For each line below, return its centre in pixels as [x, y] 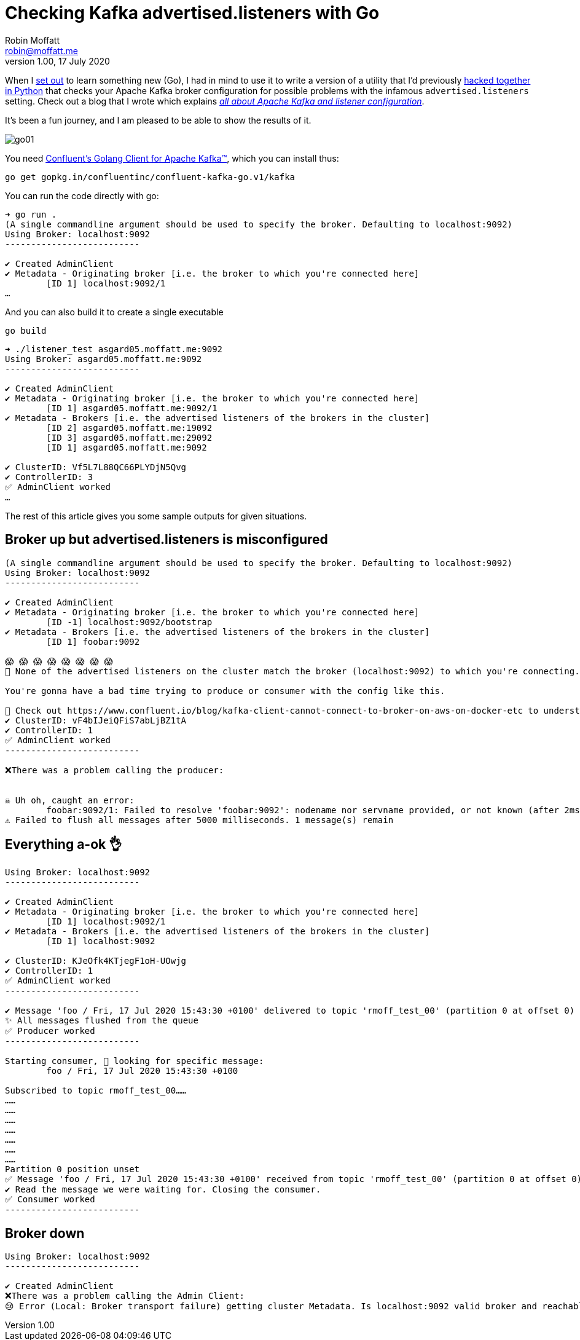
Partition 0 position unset [72, 1169]
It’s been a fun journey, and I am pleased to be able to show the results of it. [158, 120]
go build [26, 330]
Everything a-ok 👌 [64, 845]
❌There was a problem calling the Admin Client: [125, 1296]
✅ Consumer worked [50, 1200]
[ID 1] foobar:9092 [93, 641]
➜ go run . [31, 214]
